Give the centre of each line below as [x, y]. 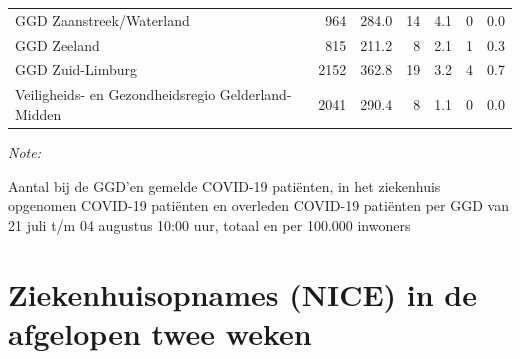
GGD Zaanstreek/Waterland [102, 19]
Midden [38, 113]
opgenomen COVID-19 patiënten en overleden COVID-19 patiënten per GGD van [258, 205]
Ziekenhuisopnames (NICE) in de [243, 293]
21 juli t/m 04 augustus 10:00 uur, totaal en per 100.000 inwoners [209, 224]
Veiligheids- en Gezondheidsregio [115, 94]
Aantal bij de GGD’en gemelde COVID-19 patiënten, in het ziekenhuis [224, 185]
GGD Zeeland [57, 44]
